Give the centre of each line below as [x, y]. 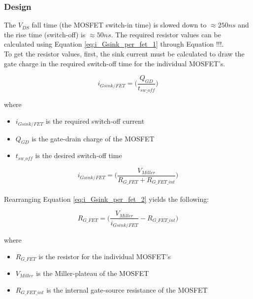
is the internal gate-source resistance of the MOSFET [127, 289]
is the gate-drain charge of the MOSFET [93, 138]
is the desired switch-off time [79, 155]
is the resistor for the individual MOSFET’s [105, 256]
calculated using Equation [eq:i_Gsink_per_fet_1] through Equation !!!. [114, 44]
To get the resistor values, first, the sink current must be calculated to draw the [124, 54]
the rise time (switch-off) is [45, 34]
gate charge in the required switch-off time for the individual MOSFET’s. [115, 63]
